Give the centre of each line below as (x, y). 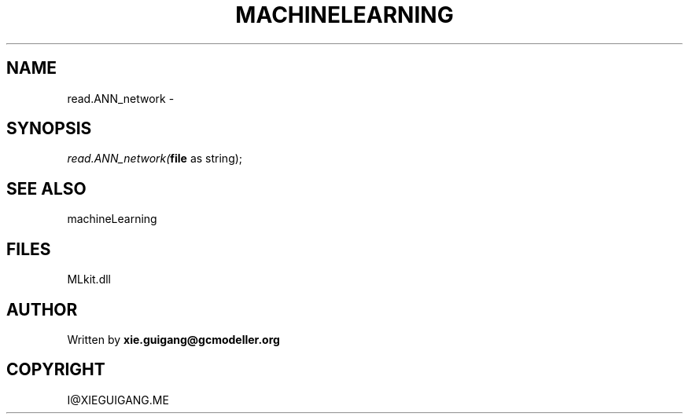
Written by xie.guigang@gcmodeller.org (173, 339)
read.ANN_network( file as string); (155, 159)
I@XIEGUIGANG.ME (118, 400)
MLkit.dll (89, 279)
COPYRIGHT (56, 370)
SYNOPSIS (49, 129)
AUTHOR (42, 309)
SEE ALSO (46, 188)
